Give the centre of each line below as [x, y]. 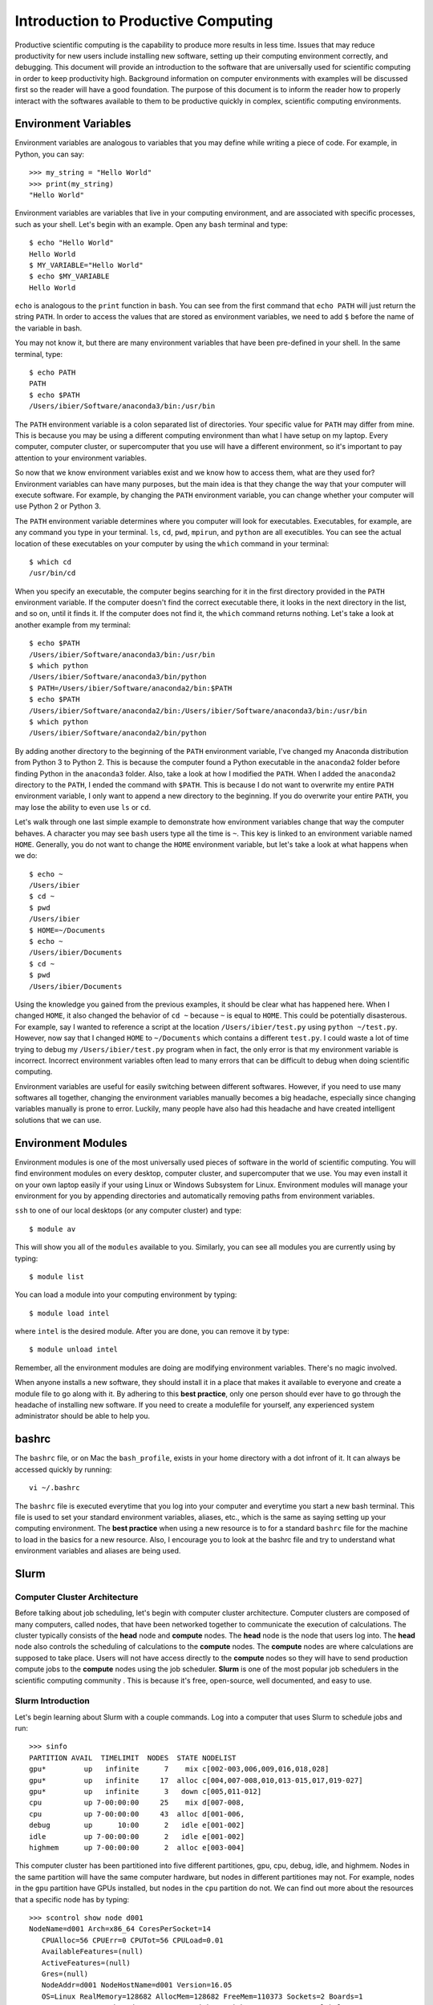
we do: [26, 856]
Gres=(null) [65, 1974]
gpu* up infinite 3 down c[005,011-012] [146, 1792]
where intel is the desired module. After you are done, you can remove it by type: [152, 1331]
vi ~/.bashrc [55, 1488]
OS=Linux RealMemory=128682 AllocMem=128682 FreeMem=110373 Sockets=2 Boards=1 [202, 1996]
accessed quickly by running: [63, 1469]
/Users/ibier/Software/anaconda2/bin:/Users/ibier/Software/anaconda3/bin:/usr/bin [198, 711]
